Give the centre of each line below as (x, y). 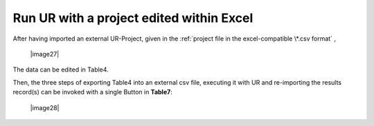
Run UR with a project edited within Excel (133, 18)
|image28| (45, 107)
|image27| (45, 54)
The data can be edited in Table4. (61, 70)
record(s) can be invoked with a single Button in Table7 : (92, 92)
